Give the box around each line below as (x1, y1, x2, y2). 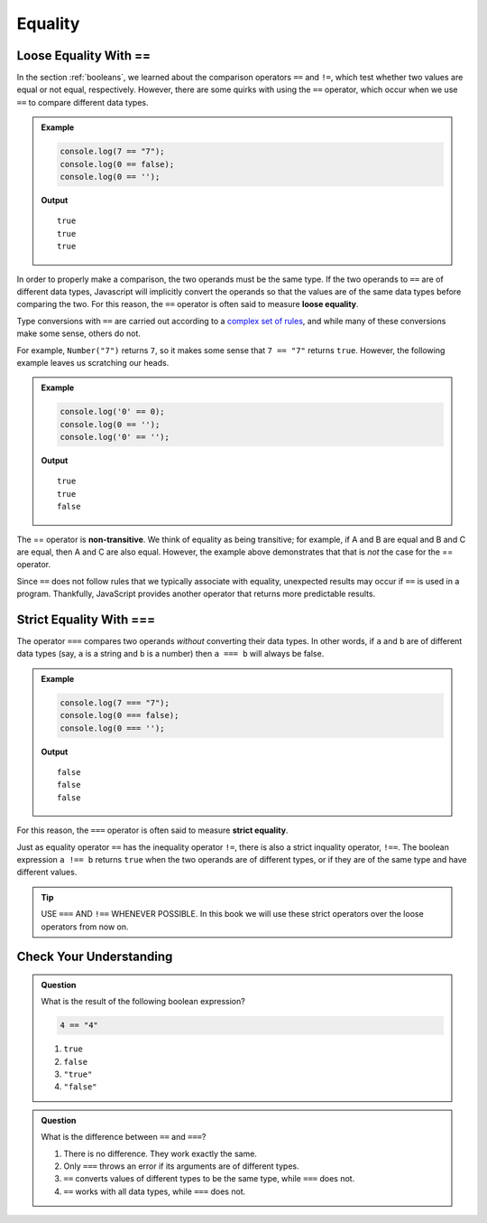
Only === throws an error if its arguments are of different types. (63, 1161, 299, 1172)
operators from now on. (41, 921, 130, 932)
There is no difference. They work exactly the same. (63, 1148, 257, 1159)
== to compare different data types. (16, 97, 149, 107)
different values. (16, 867, 78, 878)
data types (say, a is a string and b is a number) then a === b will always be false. (16, 649, 325, 659)
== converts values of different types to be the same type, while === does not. (63, 1173, 355, 1184)
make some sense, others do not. (16, 328, 142, 339)
